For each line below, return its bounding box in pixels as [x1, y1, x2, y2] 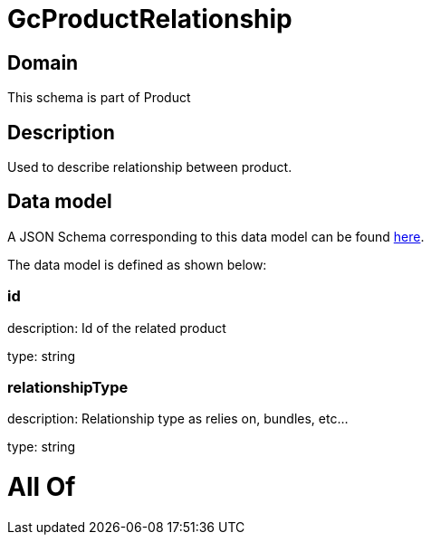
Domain [7, 51, 79, 74]
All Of [7, 471, 76, 503]
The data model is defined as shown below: [7, 256, 267, 272]
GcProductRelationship [7, 4, 292, 34]
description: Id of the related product [7, 319, 226, 336]
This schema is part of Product [7, 90, 191, 106]
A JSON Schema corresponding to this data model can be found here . [7, 228, 425, 244]
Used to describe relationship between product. [7, 159, 292, 176]
